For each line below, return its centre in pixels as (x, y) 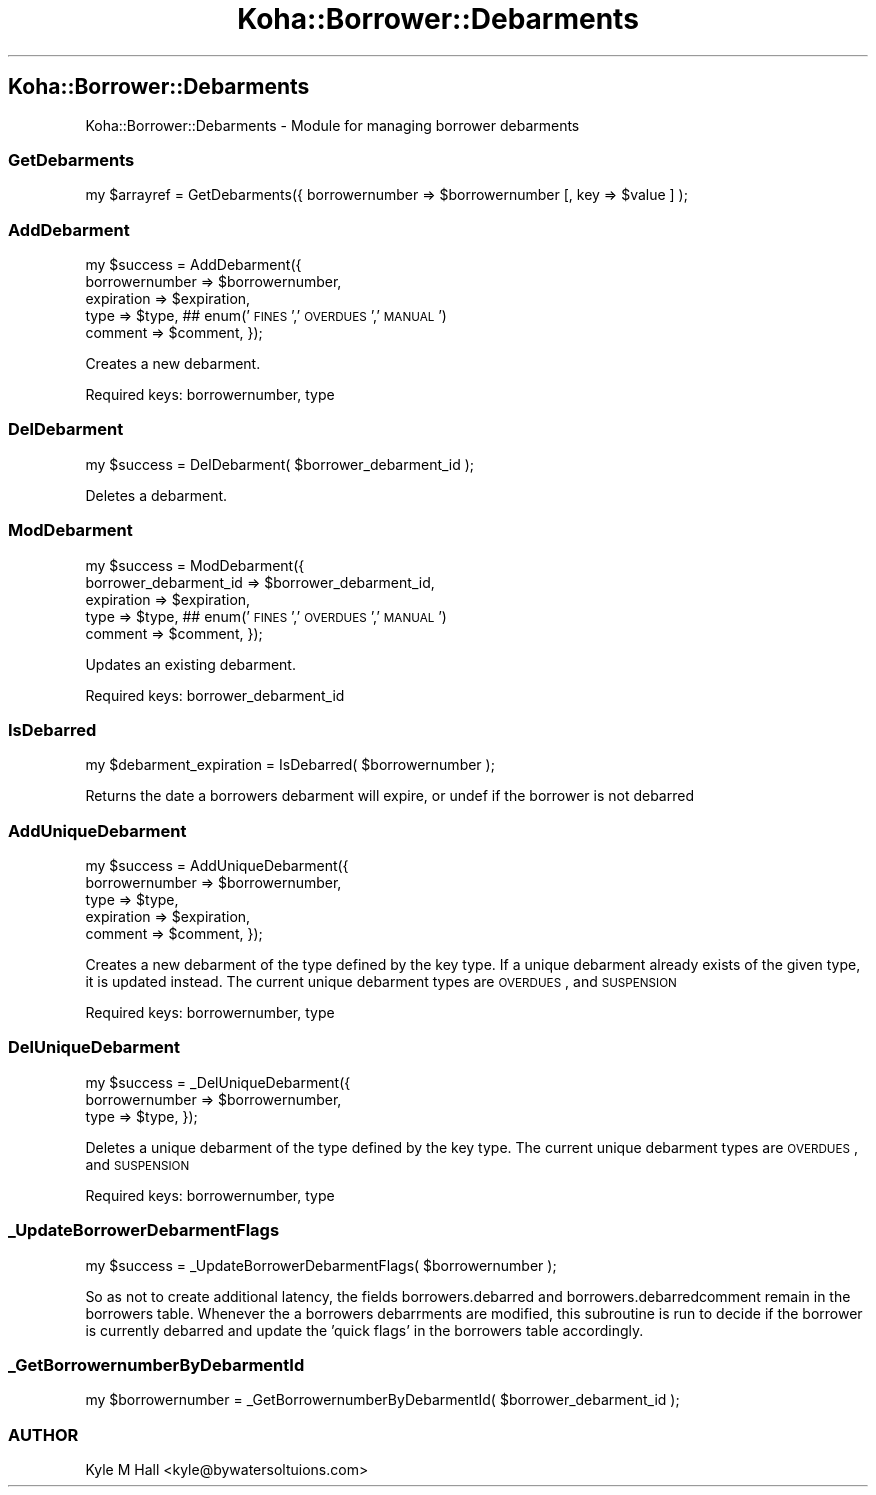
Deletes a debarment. (156, 495)
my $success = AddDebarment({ (193, 265)
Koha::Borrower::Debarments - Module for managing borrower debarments (332, 125)
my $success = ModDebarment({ (195, 565)
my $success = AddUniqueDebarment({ (217, 866)
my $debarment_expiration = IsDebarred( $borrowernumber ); (290, 765)
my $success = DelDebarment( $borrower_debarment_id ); (280, 464)
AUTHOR (43, 1434)
